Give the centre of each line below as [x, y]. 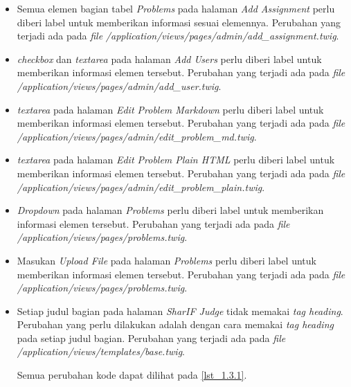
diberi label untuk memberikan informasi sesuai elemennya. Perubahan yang [179, 22]
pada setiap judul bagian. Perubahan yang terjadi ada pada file [151, 337]
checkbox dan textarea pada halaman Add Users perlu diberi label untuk [169, 58]
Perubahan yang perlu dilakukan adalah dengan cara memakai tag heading [175, 324]
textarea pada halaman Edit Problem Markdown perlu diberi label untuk [170, 109]
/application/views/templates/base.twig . [101, 351]
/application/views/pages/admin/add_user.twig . [119, 85]
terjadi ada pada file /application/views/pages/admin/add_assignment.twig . [178, 36]
